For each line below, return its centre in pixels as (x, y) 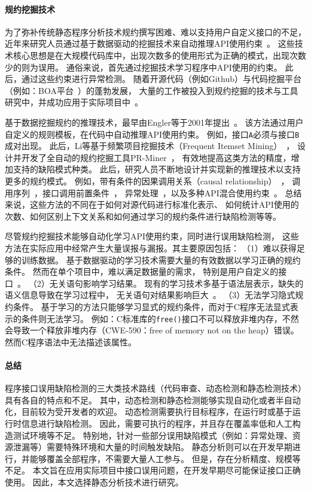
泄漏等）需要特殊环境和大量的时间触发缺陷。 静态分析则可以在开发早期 (153, 447)
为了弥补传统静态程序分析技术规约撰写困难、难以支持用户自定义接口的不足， (155, 31)
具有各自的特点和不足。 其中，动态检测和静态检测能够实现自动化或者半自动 (153, 400)
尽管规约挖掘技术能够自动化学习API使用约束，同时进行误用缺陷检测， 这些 (152, 236)
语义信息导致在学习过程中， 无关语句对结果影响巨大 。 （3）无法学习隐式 (150, 295)
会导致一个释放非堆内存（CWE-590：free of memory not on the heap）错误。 (152, 330)
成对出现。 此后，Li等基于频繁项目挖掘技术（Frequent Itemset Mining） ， (150, 146)
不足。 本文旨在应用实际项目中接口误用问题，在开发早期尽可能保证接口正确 (153, 470)
